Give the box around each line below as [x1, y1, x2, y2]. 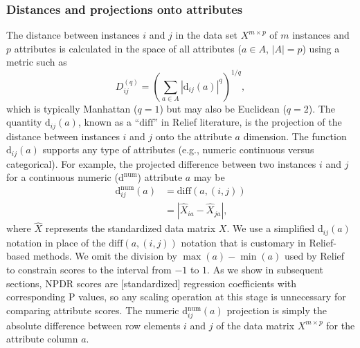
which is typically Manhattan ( [6, 101, 138, 115]
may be [193, 170, 225, 184]
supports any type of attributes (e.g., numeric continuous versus [42, 142, 314, 157]
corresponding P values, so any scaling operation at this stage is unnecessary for [6, 289, 346, 304]
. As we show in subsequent [207, 262, 323, 276]
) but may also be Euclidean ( [159, 101, 287, 115]
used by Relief [284, 249, 345, 263]
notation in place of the [6, 235, 106, 249]
